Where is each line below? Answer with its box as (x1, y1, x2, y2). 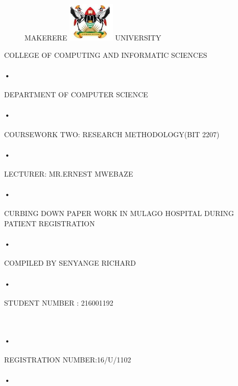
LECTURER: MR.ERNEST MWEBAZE (4, 168, 133, 179)
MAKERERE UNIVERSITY (25, 32, 161, 43)
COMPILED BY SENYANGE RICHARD (4, 258, 136, 268)
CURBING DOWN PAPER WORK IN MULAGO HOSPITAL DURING (4, 208, 234, 219)
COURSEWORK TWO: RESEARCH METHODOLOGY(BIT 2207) (4, 128, 220, 139)
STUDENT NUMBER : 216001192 (4, 297, 113, 308)
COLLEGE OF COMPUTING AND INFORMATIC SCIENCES (4, 49, 207, 60)
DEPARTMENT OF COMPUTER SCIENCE (4, 89, 148, 100)
